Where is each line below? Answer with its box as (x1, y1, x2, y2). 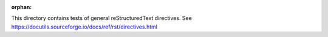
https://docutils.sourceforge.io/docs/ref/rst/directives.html (11, 23, 158, 30)
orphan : (11, 4, 32, 10)
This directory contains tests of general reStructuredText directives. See (11, 15, 193, 22)
